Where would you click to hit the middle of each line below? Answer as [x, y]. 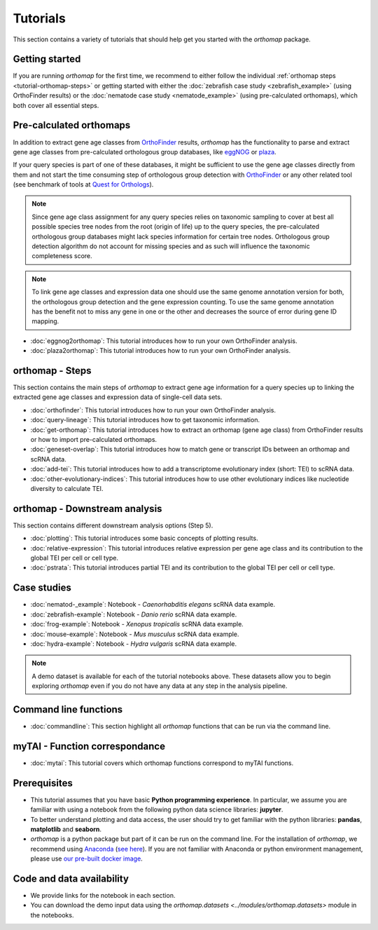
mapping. [45, 321]
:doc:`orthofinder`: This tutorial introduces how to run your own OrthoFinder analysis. [153, 410]
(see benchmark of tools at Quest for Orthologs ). [83, 184]
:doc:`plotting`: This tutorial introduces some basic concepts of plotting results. [144, 538]
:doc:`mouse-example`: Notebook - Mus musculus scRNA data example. [135, 634]
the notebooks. [52, 915]
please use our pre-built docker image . [86, 858]
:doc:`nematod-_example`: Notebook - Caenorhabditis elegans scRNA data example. [153, 605]
